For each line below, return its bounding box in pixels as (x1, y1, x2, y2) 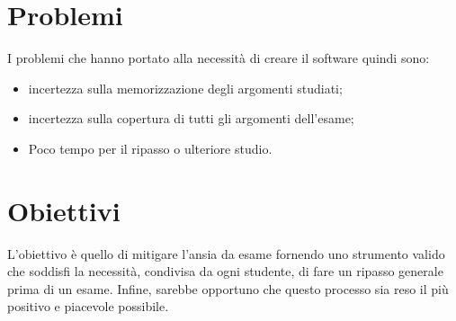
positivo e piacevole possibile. (7, 297, 169, 316)
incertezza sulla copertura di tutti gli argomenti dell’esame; (28, 109, 354, 128)
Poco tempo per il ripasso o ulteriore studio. (28, 138, 273, 157)
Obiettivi (7, 192, 121, 228)
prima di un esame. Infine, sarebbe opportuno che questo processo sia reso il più (7, 279, 449, 298)
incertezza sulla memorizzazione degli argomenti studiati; (28, 78, 343, 97)
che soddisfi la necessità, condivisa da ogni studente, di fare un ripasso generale (7, 262, 443, 281)
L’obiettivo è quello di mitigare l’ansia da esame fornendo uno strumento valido (7, 244, 445, 263)
